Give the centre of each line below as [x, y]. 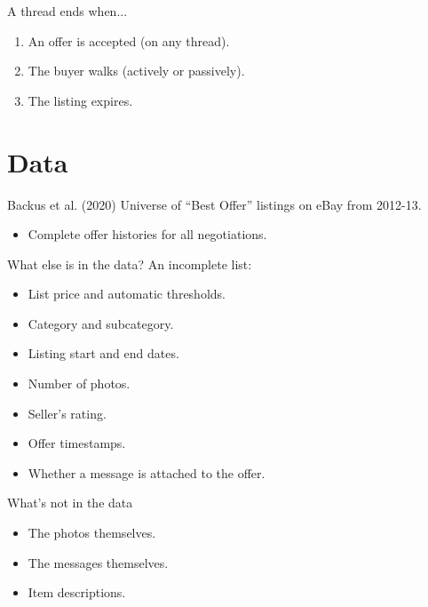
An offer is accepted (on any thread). [129, 40]
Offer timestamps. [77, 443]
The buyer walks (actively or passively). [136, 71]
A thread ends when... [67, 11]
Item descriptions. [77, 592]
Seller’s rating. [67, 413]
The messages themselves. [98, 562]
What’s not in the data [70, 503]
